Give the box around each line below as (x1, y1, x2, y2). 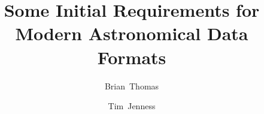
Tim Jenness (108, 100, 156, 112)
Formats (97, 44, 166, 69)
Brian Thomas (104, 79, 159, 92)
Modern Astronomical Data (15, 21, 248, 46)
